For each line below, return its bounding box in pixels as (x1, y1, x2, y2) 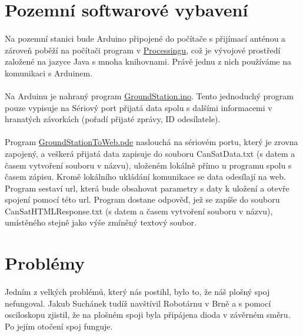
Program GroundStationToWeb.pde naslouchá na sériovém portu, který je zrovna (5, 136, 298, 148)
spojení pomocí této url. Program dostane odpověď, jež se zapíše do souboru (5, 193, 280, 206)
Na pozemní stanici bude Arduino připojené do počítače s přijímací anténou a (5, 32, 286, 44)
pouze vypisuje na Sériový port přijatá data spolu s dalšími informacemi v (5, 101, 272, 113)
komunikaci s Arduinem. (5, 66, 93, 79)
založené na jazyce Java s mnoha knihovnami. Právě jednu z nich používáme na (5, 55, 291, 68)
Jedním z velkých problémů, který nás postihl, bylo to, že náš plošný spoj (5, 285, 270, 298)
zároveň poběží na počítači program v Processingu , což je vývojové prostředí (5, 43, 281, 56)
